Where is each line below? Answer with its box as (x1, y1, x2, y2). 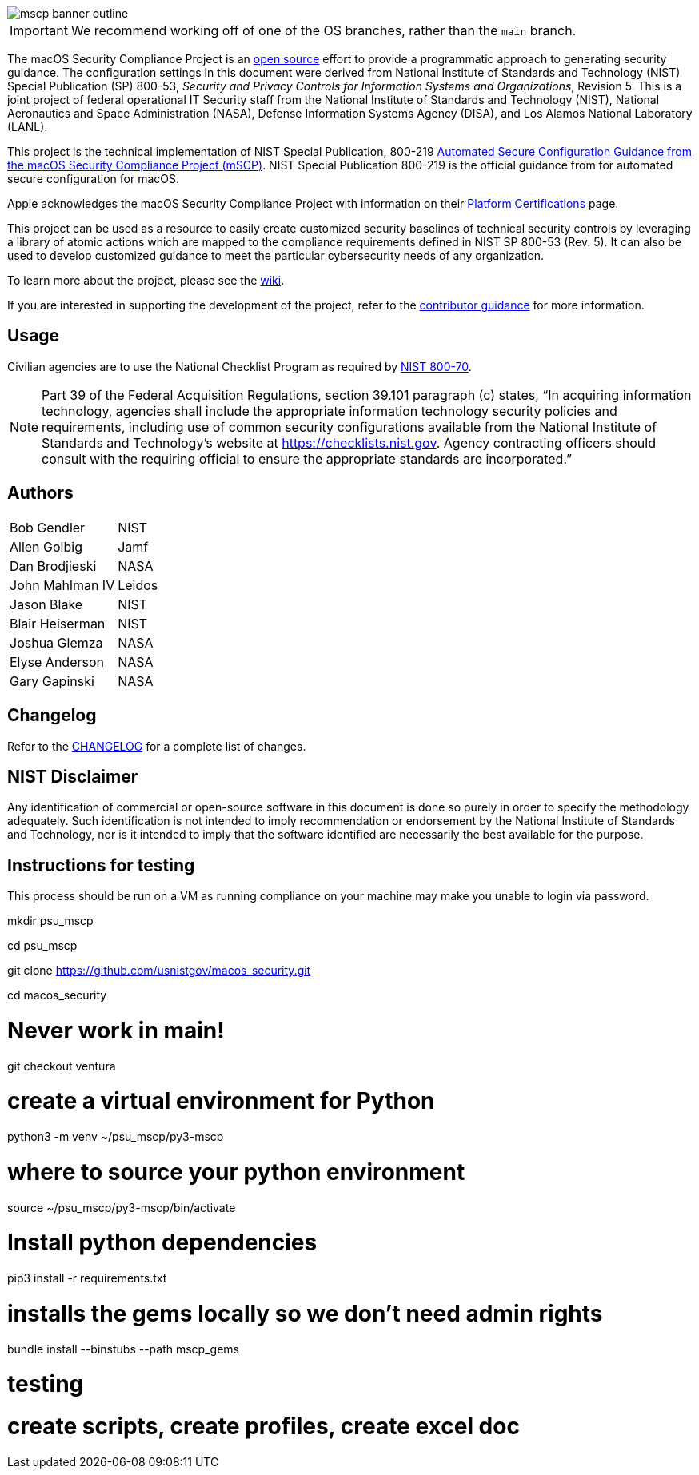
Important (10, 22, 68, 38)
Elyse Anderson (10, 653, 104, 670)
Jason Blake (10, 596, 83, 612)
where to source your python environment (7, 1158, 465, 1186)
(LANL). (7, 120, 48, 134)
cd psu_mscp (7, 939, 78, 953)
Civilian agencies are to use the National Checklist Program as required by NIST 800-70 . (7, 359, 472, 373)
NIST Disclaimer (7, 766, 138, 787)
